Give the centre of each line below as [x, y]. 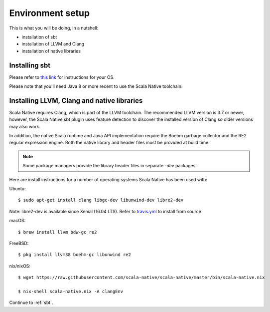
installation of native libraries [51, 51]
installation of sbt [39, 37]
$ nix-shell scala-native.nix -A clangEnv [71, 291]
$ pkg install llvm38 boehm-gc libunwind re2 [75, 255]
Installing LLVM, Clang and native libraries [76, 101]
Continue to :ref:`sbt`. [31, 303]
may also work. [25, 126]
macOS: [17, 221]
